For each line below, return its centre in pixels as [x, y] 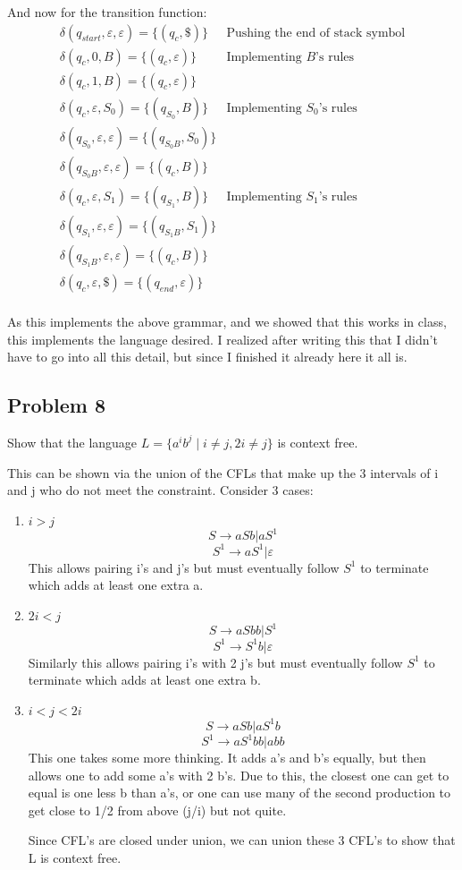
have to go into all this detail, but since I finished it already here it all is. [207, 357]
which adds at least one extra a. [116, 585]
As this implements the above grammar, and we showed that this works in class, [227, 321]
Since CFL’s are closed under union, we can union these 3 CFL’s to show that [242, 840]
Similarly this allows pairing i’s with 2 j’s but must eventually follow [215, 662]
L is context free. [75, 858]
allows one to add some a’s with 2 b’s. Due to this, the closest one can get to [239, 775]
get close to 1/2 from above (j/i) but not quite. [157, 810]
